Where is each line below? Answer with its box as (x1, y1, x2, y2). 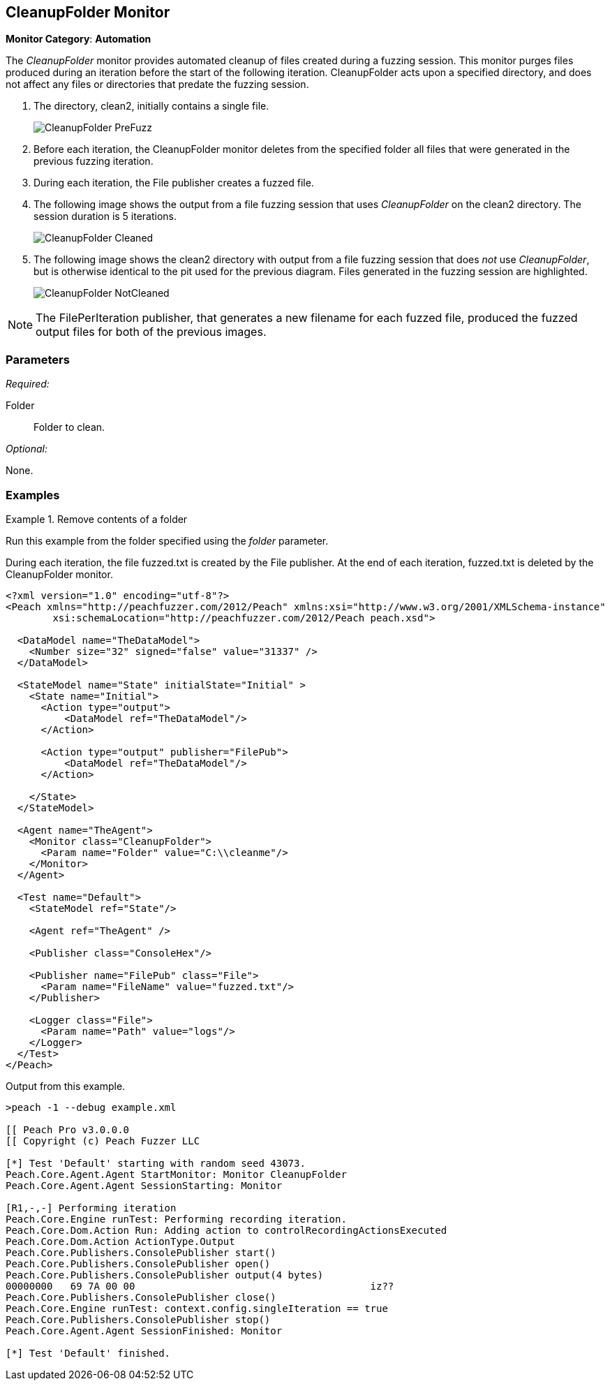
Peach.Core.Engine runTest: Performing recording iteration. (6, 1213, 347, 1225)
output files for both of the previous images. (36, 325, 267, 339)
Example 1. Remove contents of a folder (6, 513, 188, 525)
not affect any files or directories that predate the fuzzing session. (6, 78, 309, 91)
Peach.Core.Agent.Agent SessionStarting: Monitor (6, 1179, 283, 1191)
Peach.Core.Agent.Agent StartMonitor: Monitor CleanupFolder (6, 1168, 347, 1180)
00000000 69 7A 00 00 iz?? (6, 1280, 394, 1292)
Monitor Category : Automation (6, 33, 151, 45)
